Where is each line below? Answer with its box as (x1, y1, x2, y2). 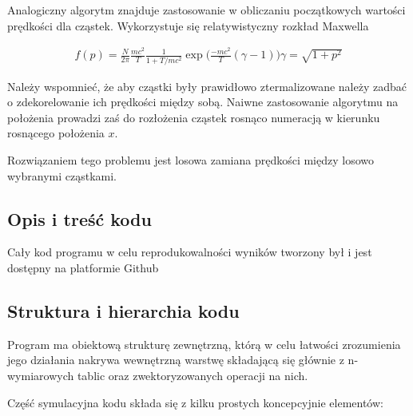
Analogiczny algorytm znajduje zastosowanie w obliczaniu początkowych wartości (7, 2, 406, 18)
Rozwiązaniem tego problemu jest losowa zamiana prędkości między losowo (7, 151, 375, 168)
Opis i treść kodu (7, 206, 152, 231)
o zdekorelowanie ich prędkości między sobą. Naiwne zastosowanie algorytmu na (7, 93, 399, 110)
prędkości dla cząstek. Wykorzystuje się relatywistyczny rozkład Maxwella (7, 17, 369, 34)
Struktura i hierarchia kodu (7, 298, 240, 323)
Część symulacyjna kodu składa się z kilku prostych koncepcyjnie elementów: (7, 394, 383, 410)
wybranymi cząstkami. (7, 167, 117, 184)
